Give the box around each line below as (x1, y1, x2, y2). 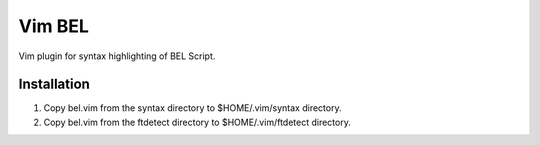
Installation (18, 76, 90, 93)
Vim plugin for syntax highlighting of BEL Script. (18, 50, 216, 62)
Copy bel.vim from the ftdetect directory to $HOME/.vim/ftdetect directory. (43, 116, 352, 128)
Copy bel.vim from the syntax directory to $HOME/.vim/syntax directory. (43, 102, 342, 114)
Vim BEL (18, 15, 90, 37)
